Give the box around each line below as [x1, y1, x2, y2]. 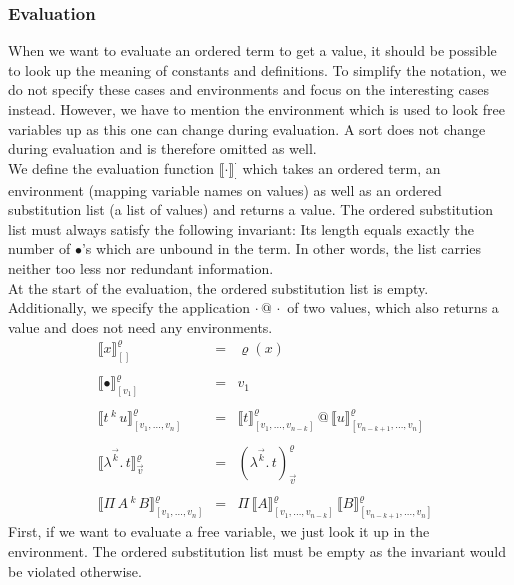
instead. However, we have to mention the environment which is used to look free [8, 99, 505, 119]
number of [8, 238, 71, 259]
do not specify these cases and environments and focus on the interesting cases [8, 79, 489, 100]
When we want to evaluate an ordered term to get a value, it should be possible [8, 40, 497, 61]
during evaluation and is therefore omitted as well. [8, 138, 317, 159]
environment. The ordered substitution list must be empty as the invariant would [8, 540, 506, 561]
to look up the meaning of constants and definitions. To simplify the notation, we [8, 59, 507, 80]
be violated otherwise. [8, 560, 142, 581]
